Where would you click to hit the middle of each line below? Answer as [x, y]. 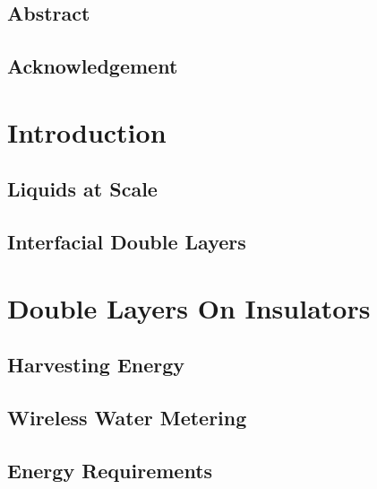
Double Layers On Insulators [189, 307]
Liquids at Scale [82, 189]
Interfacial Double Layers [127, 242]
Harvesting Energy [96, 365]
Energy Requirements [110, 470]
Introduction [87, 131]
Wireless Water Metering [127, 418]
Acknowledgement [93, 66]
